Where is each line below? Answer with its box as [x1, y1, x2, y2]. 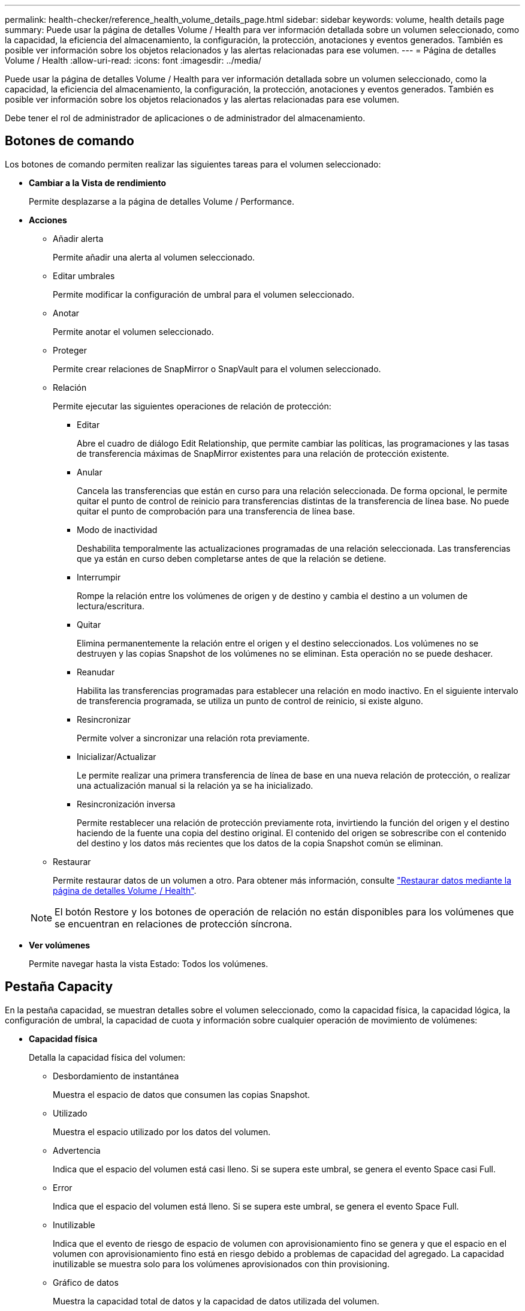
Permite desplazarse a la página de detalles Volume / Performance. [29, 196, 294, 206]
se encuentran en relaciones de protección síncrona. [55, 917, 292, 930]
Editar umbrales [53, 270, 115, 281]
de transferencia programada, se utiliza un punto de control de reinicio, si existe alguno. [77, 695, 424, 706]
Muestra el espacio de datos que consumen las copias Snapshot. [53, 1089, 310, 1100]
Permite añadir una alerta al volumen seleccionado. [53, 252, 255, 262]
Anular [77, 466, 102, 477]
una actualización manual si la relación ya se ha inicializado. [77, 780, 313, 791]
